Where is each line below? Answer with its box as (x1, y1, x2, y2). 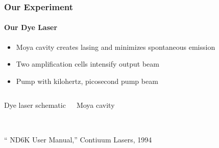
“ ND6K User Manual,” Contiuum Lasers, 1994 (4, 134, 152, 144)
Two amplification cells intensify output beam (16, 58, 159, 69)
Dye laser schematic (4, 100, 66, 110)
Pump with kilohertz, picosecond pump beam (16, 75, 158, 86)
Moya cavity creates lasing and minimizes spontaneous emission (16, 41, 215, 52)
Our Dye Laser (4, 22, 58, 33)
